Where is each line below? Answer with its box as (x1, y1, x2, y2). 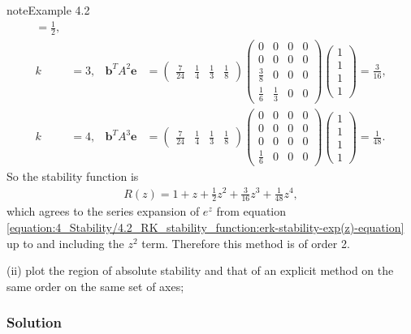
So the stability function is (6, 168, 139, 185)
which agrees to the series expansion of (6, 203, 200, 220)
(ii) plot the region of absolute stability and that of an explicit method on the (6, 262, 394, 279)
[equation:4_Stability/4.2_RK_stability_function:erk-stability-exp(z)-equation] (6, 219, 405, 235)
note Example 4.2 (6, 2, 90, 18)
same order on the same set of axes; (6, 277, 184, 294)
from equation (216, 203, 287, 220)
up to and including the (6, 234, 124, 251)
